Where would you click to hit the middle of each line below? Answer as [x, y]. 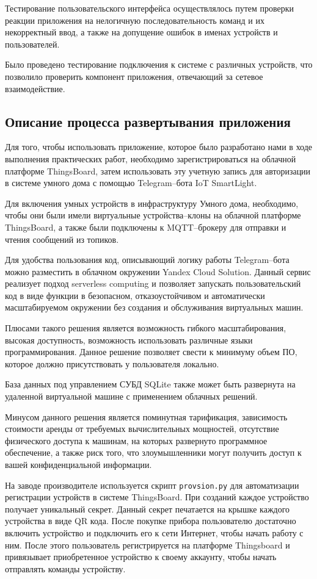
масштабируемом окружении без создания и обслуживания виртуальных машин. [154, 307]
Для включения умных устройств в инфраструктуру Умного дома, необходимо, [152, 203]
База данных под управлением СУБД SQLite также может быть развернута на [150, 384]
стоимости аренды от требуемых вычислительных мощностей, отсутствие [142, 429]
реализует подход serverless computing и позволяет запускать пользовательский [153, 283]
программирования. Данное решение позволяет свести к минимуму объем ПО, [151, 352]
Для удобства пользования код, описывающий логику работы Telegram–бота [147, 260]
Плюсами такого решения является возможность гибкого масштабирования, [146, 328]
